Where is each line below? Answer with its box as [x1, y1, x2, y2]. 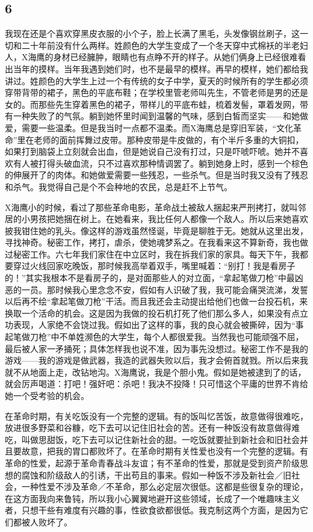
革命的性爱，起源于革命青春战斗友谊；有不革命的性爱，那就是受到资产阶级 [5, 456, 300, 469]
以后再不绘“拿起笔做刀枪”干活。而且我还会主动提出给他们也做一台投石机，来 [5, 295, 308, 308]
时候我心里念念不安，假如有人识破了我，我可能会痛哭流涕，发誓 [55, 283, 308, 295]
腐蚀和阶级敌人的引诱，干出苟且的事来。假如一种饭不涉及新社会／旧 [21, 468, 291, 481]
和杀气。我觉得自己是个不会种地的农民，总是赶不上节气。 [5, 180, 232, 193]
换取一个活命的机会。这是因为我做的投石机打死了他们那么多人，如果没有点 [5, 306, 300, 319]
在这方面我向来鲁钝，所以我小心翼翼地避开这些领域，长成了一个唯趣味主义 [5, 492, 300, 504]
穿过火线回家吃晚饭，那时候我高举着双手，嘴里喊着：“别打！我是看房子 [13, 259, 296, 272]
